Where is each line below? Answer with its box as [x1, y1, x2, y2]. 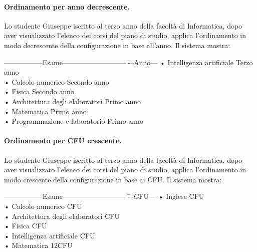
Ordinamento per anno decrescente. [4, 1, 130, 12]
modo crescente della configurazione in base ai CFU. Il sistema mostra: [4, 174, 222, 184]
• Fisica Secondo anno [4, 86, 74, 97]
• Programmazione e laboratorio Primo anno [4, 116, 143, 126]
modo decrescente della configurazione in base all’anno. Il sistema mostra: [4, 40, 230, 50]
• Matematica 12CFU [4, 240, 73, 250]
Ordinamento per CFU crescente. [4, 135, 122, 146]
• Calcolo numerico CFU [4, 200, 82, 211]
